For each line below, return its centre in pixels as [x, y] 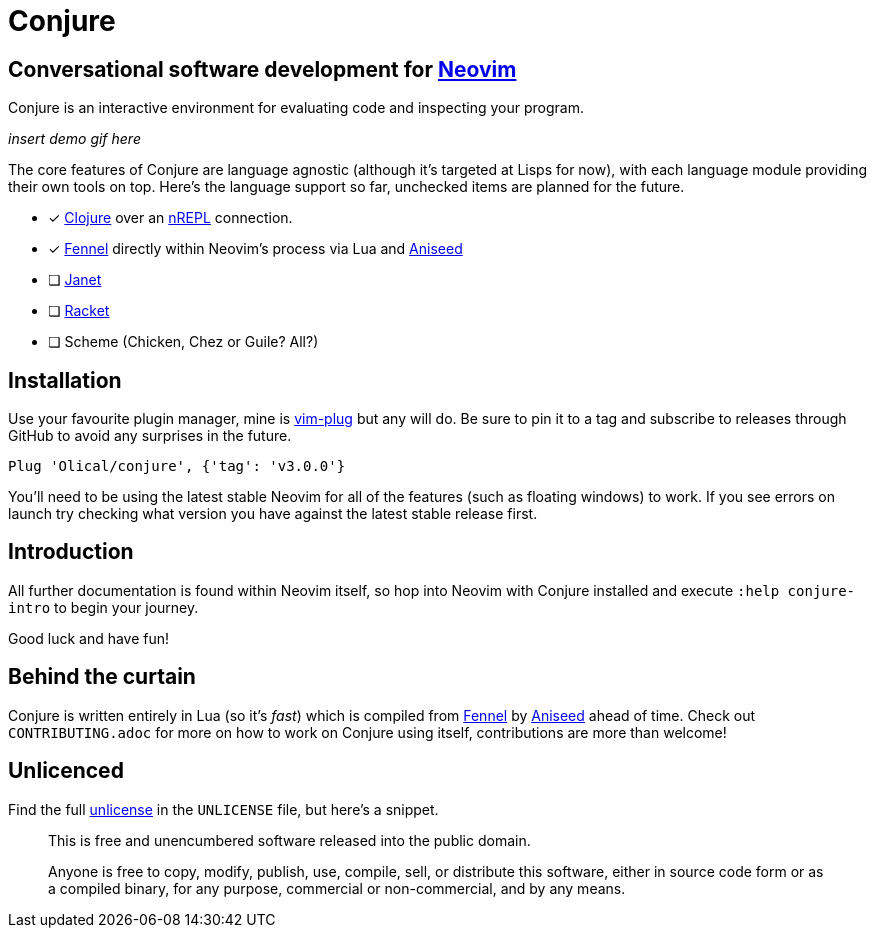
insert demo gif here [74, 139]
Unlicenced [66, 771]
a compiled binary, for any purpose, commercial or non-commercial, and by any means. [337, 888]
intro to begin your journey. [103, 607]
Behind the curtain [102, 677]
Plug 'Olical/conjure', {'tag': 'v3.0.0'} [177, 466]
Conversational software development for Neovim [262, 69]
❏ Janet [75, 280]
